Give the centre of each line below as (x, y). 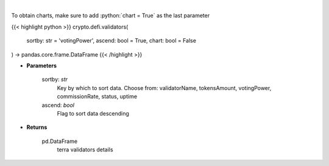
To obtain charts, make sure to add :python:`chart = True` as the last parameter (111, 16)
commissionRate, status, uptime (97, 97)
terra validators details (85, 150)
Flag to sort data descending (93, 113)
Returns (37, 127)
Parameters (42, 65)
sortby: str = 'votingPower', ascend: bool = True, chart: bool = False (111, 41)
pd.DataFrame (60, 141)
